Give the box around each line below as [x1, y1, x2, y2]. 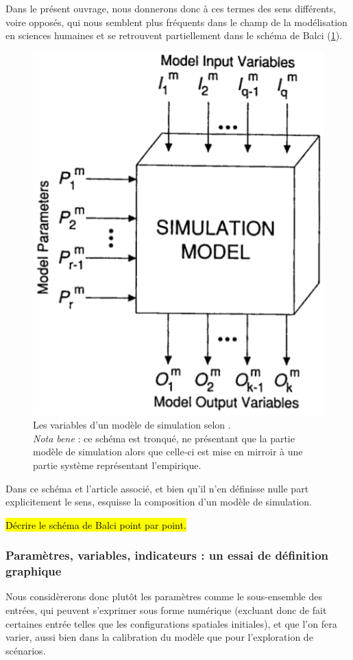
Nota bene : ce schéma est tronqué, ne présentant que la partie [33, 431, 295, 445]
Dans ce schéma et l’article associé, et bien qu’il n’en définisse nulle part [5, 481, 309, 495]
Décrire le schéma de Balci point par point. [5, 517, 186, 532]
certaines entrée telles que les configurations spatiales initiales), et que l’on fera [5, 616, 337, 630]
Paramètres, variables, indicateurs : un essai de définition [5, 547, 329, 564]
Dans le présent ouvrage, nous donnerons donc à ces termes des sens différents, [5, 1, 337, 15]
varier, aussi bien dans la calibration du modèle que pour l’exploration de [5, 630, 313, 644]
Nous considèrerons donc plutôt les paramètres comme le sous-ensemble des [5, 589, 322, 604]
